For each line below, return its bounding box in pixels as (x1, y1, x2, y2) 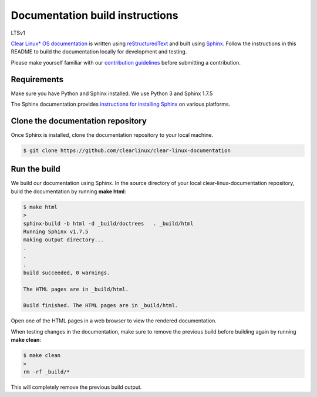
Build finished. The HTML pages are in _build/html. (23, 302, 178, 309)
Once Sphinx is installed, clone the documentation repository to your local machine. (11, 131, 214, 138)
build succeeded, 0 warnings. (23, 269, 110, 276)
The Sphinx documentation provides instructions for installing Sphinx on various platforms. (11, 100, 231, 108)
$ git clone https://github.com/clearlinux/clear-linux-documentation (23, 147, 231, 154)
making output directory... (23, 237, 104, 243)
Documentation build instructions (11, 9, 178, 22)
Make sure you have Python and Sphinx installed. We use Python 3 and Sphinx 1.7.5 (11, 90, 213, 97)
